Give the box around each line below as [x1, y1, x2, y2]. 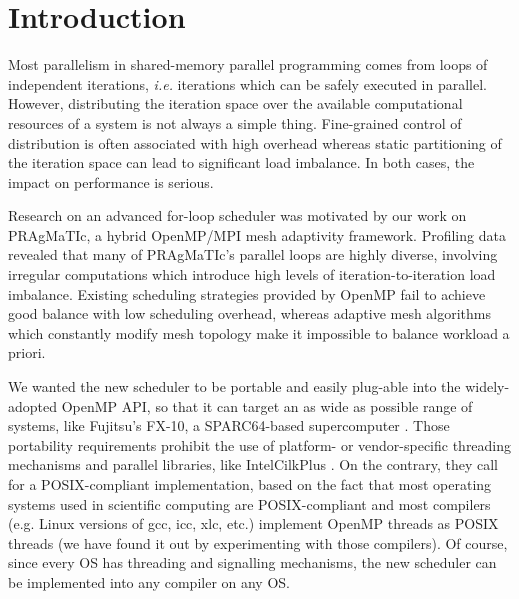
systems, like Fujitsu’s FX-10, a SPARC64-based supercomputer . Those [8, 415, 450, 436]
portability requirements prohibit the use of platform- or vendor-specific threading [8, 434, 512, 455]
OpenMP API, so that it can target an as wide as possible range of [61, 395, 473, 416]
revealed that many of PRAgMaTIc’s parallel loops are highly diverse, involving [8, 244, 498, 265]
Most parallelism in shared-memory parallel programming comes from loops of [8, 54, 488, 75]
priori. [8, 342, 46, 363]
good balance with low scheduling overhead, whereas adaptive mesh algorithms [8, 303, 492, 324]
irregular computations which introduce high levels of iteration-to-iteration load [8, 264, 496, 285]
